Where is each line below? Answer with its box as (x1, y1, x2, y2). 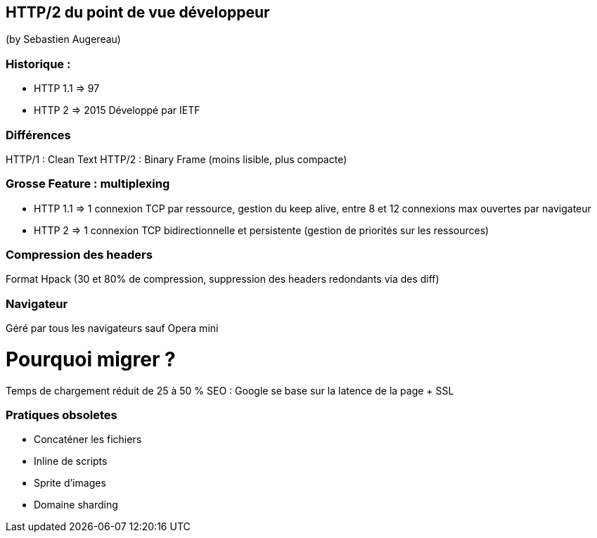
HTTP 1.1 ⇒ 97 (34, 82, 100, 95)
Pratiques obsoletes (6, 408, 117, 423)
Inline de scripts (34, 455, 108, 468)
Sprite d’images (34, 477, 106, 489)
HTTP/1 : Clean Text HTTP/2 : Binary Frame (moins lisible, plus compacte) (6, 153, 347, 165)
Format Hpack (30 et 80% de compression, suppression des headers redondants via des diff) (6, 273, 439, 286)
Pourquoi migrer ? (6, 347, 176, 371)
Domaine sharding (34, 499, 118, 511)
